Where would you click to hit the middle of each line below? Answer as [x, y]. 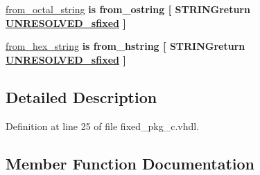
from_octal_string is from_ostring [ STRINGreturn [128, 9]
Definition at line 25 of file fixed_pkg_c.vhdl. [103, 126]
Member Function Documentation [130, 163]
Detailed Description [81, 96]
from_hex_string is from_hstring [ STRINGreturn [125, 46]
